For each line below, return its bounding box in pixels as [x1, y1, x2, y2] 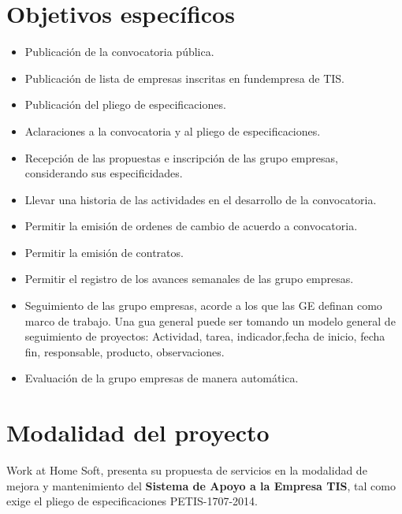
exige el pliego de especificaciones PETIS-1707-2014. [6, 493, 259, 509]
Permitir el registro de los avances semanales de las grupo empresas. [24, 270, 354, 287]
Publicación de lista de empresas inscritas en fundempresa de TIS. [24, 69, 344, 86]
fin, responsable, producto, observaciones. [24, 343, 225, 359]
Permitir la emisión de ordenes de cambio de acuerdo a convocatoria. [24, 218, 358, 234]
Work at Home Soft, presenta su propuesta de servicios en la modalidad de [6, 462, 367, 479]
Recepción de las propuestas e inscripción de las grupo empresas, [24, 149, 338, 166]
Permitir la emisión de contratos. [24, 244, 184, 260]
